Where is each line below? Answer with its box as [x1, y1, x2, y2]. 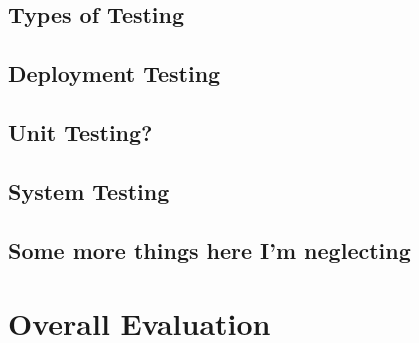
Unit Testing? [8, 116, 153, 147]
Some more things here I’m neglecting [8, 234, 411, 265]
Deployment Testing [8, 58, 221, 89]
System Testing [8, 175, 170, 206]
